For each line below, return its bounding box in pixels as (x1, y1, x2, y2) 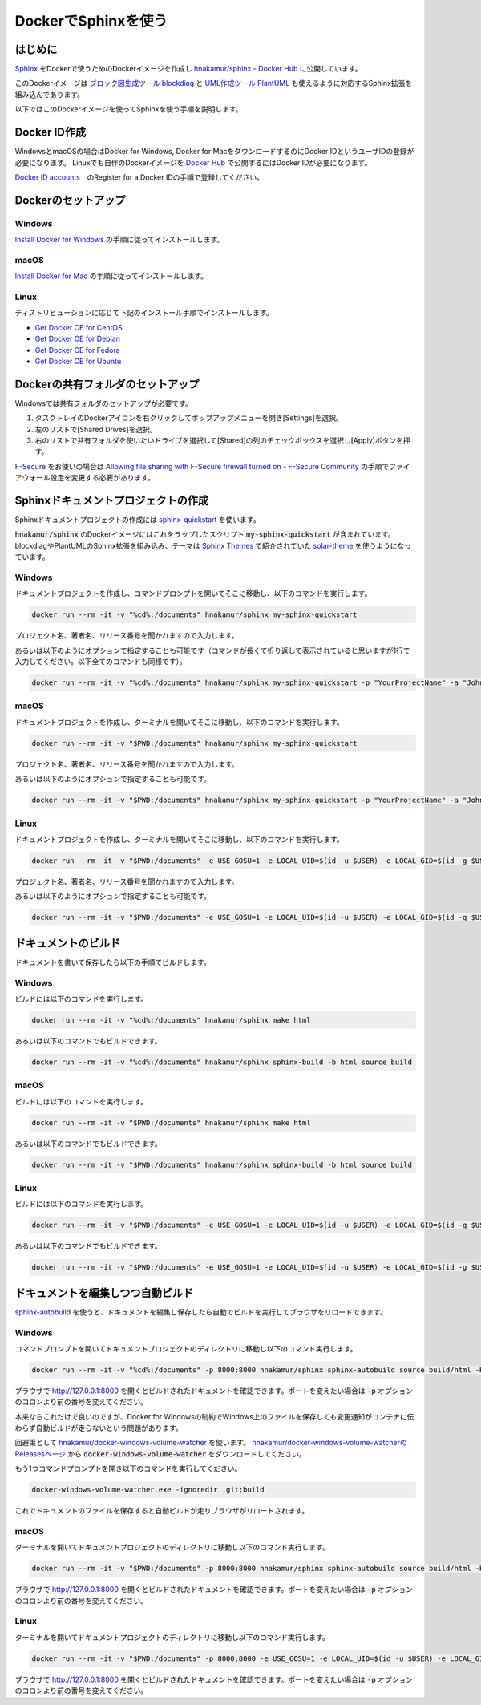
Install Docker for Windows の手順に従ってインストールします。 (14, 235, 224, 245)
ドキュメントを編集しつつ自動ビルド (14, 1286, 194, 1299)
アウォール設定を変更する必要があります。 (14, 473, 156, 483)
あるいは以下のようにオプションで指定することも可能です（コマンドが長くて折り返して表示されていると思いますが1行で (14, 646, 410, 655)
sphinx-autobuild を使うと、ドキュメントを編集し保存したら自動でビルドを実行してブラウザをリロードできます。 (14, 1307, 388, 1317)
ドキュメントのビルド (14, 936, 120, 950)
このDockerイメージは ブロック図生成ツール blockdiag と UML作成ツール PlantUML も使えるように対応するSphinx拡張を (14, 79, 413, 88)
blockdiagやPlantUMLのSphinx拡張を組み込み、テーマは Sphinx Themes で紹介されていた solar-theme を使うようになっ (14, 541, 412, 550)
